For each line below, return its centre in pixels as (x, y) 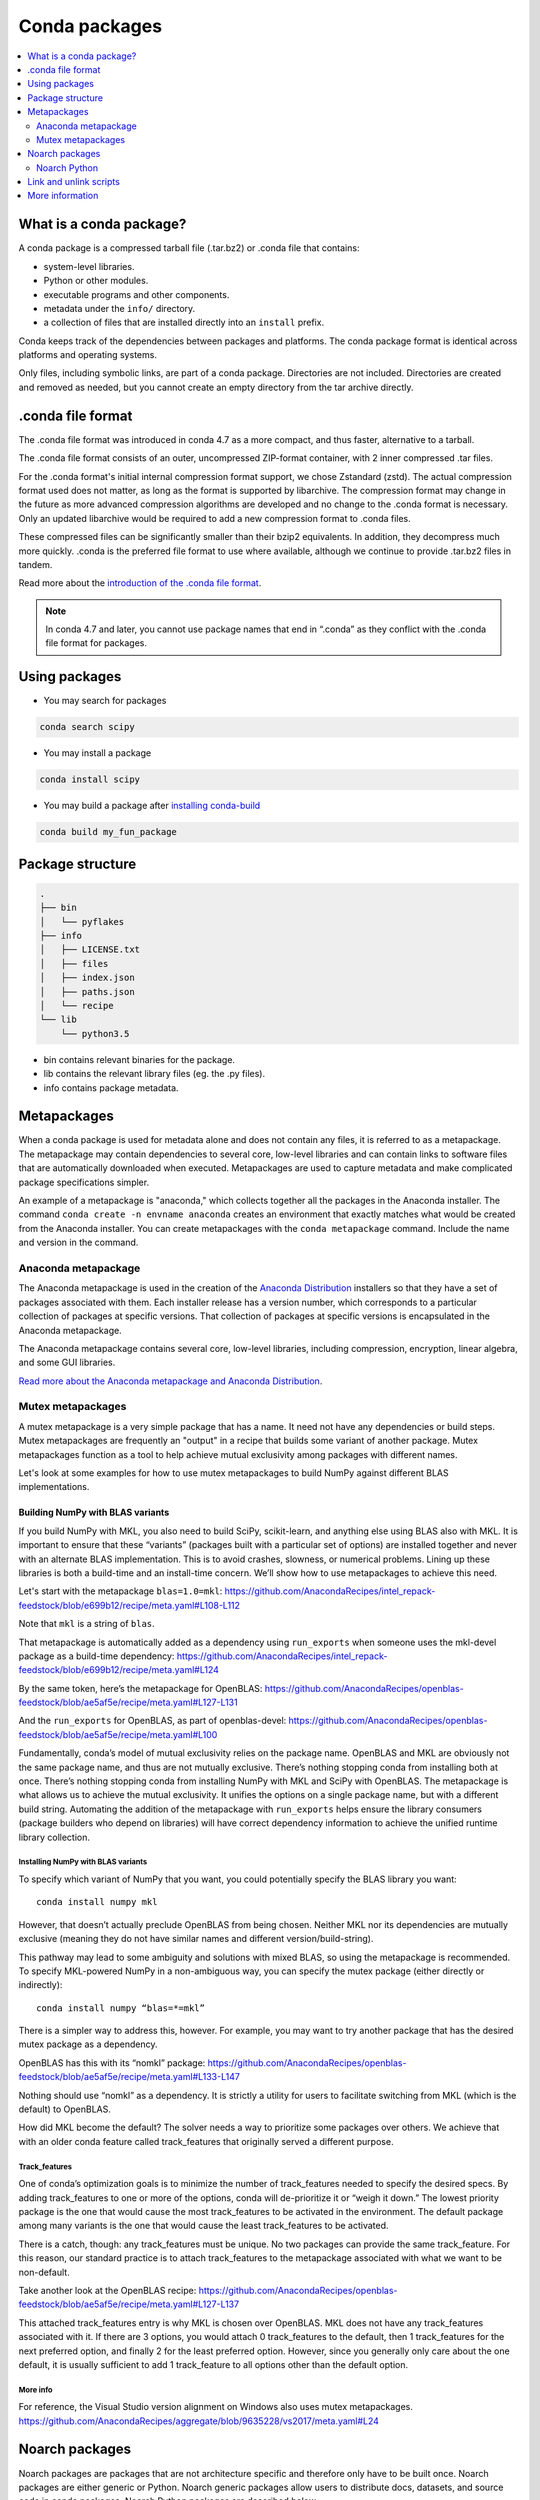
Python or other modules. (96, 281)
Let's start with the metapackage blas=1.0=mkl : (120, 1591)
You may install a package (97, 753)
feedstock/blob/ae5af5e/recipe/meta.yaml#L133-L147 (129, 2077)
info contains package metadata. (111, 1087)
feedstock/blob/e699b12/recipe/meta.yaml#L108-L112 (129, 1605)
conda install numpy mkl (97, 1902)
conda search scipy (87, 727)
